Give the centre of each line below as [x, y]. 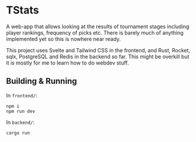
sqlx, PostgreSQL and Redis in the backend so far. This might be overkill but [98, 56]
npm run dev [21, 111]
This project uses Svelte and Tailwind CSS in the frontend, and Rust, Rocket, [98, 50]
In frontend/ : [22, 95]
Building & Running [42, 81]
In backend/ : [21, 122]
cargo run [18, 133]
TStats [23, 10]
